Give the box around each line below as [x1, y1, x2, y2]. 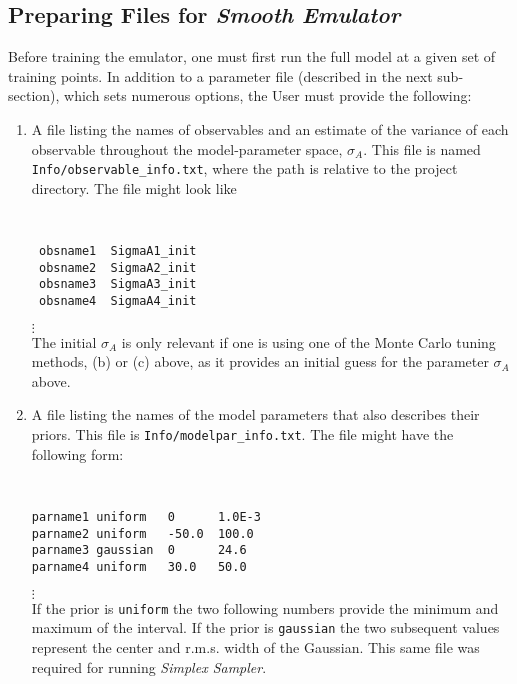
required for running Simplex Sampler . [31, 656, 267, 677]
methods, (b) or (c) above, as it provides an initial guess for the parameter [31, 351, 489, 372]
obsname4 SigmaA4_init [38, 294, 197, 309]
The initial [31, 331, 97, 352]
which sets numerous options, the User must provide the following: [64, 85, 472, 106]
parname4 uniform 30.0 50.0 [31, 559, 247, 574]
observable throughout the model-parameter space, [31, 138, 343, 159]
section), [8, 85, 60, 106]
